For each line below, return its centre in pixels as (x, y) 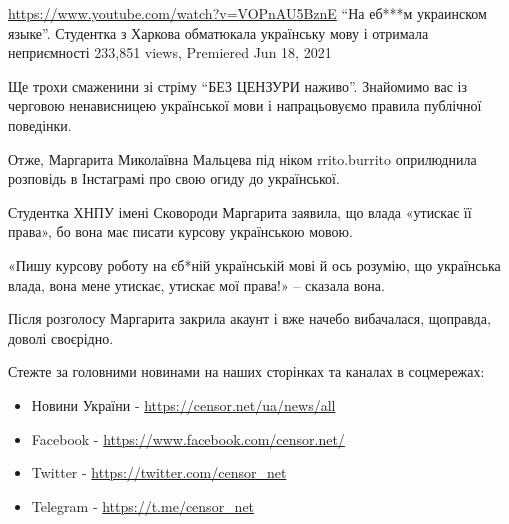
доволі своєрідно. (61, 337)
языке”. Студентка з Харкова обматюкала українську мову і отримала (218, 32)
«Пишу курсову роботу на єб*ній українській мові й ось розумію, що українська (254, 264)
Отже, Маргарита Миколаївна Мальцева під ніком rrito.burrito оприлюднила (242, 158)
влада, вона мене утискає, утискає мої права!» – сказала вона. (196, 284)
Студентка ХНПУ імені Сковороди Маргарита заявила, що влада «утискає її (240, 211)
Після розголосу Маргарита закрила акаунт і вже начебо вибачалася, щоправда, (249, 318)
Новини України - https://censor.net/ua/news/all (183, 404)
